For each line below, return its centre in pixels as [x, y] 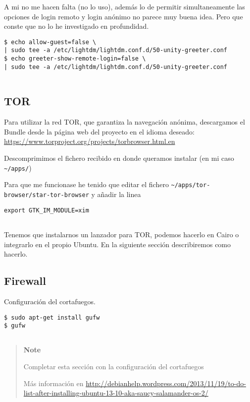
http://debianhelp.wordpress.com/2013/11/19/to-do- [166, 383]
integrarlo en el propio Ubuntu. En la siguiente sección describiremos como [118, 244]
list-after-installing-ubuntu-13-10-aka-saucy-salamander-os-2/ [116, 393]
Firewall [25, 281]
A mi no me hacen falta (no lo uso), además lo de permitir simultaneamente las [125, 6]
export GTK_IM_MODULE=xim [47, 210]
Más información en [53, 383]
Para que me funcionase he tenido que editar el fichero [86, 184]
